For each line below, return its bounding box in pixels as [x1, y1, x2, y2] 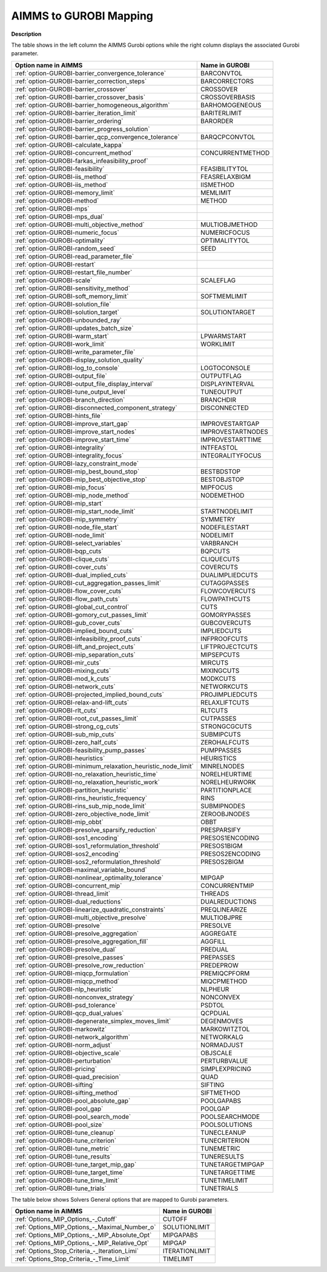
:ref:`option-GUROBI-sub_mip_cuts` [15, 730, 116, 739]
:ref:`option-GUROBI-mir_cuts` [15, 658, 102, 667]
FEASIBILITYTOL [200, 164, 248, 173]
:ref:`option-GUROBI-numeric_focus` [15, 228, 119, 237]
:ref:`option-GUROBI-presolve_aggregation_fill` [15, 937, 148, 946]
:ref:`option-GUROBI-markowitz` [15, 1024, 107, 1033]
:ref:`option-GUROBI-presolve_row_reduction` [15, 961, 146, 969]
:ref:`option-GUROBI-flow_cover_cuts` [15, 586, 124, 595]
